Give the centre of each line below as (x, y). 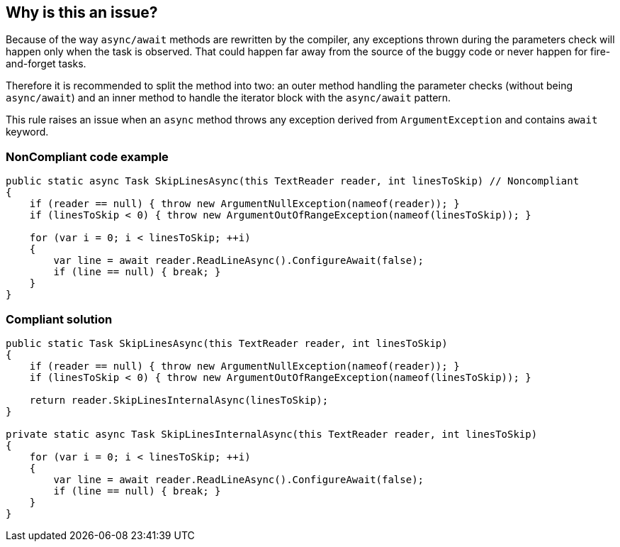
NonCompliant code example (87, 156)
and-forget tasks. (46, 64)
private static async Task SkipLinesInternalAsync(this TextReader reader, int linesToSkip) (272, 434)
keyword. (27, 132)
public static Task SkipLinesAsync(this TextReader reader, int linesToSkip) (227, 343)
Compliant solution (59, 319)
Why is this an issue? (82, 12)
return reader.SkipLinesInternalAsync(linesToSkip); (179, 400)
